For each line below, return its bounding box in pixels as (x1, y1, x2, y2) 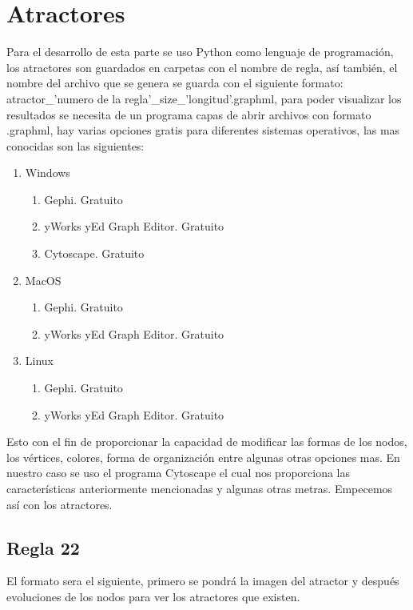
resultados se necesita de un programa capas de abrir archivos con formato (6, 106, 371, 122)
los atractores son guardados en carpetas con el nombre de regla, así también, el (6, 58, 398, 75)
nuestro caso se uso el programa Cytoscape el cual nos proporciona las (6, 464, 351, 481)
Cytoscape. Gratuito (44, 245, 145, 262)
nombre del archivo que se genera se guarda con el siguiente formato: (6, 74, 344, 91)
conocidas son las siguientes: (6, 137, 145, 154)
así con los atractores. (6, 496, 113, 512)
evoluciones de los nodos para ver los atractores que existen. (6, 588, 300, 604)
